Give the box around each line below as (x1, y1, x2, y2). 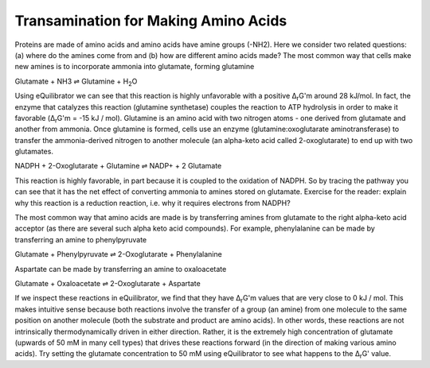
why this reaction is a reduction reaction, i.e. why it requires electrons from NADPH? (14, 198, 291, 207)
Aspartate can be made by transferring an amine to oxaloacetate (14, 264, 227, 273)
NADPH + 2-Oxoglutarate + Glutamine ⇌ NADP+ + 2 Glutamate (14, 161, 222, 171)
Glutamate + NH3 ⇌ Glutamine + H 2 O (14, 76, 138, 87)
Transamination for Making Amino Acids (14, 12, 287, 29)
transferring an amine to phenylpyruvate (14, 234, 147, 244)
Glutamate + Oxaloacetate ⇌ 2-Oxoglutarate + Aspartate (14, 278, 201, 288)
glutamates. (14, 147, 53, 157)
